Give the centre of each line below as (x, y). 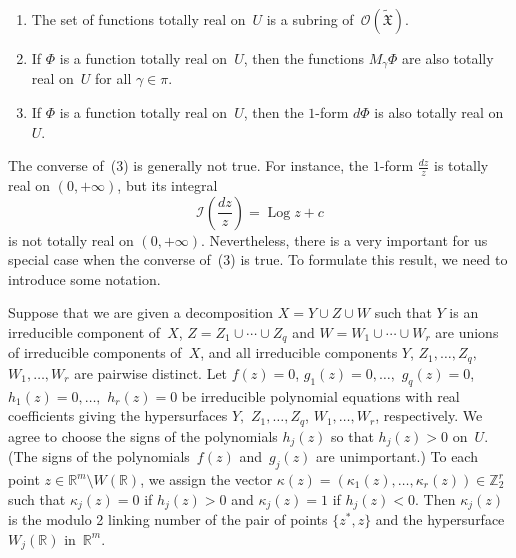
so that (352, 435)
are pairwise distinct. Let (151, 372)
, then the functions (303, 58)
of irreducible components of (95, 352)
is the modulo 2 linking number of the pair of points (168, 519)
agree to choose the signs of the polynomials (143, 435)
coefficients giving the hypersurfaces (118, 415)
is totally (461, 165)
